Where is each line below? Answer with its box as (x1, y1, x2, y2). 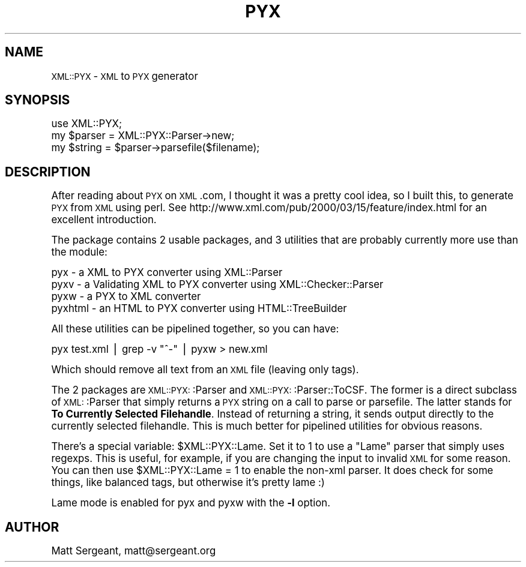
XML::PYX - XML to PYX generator (51, 70, 198, 82)
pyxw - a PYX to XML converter (51, 290, 201, 303)
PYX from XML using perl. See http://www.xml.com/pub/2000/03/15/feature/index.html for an (51, 202, 487, 214)
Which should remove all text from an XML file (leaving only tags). (51, 364, 359, 376)
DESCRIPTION (5, 164, 91, 179)
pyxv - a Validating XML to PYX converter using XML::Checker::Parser (51, 278, 384, 291)
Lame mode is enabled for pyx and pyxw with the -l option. (51, 497, 331, 509)
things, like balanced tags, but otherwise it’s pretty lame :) (51, 476, 325, 489)
